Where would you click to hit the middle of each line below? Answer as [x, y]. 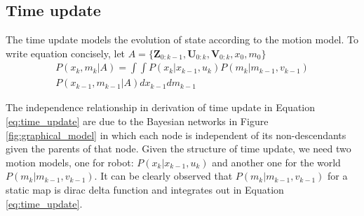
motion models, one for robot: [70, 162]
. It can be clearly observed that [163, 176]
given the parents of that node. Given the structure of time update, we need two [178, 149]
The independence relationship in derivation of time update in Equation [161, 107]
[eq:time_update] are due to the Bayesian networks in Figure [137, 121]
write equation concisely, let [66, 53]
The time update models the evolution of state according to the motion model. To [182, 39]
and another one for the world [276, 162]
